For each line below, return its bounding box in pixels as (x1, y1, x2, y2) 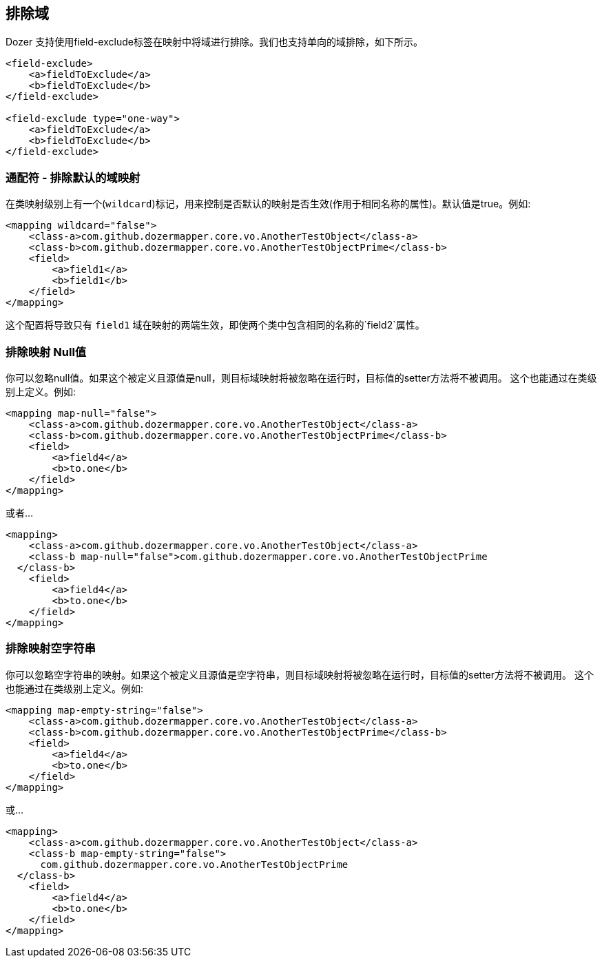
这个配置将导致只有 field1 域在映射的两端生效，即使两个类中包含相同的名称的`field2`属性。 (6, 319, 425, 331)
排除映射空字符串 (6, 641, 96, 656)
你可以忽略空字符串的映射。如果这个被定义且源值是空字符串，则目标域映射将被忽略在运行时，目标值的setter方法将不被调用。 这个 (6, 668, 594, 681)
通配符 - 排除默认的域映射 (6, 170, 141, 185)
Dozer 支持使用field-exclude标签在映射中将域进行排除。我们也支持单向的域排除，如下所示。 (6, 36, 423, 48)
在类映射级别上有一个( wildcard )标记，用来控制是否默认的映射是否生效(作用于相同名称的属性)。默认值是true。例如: (6, 198, 531, 210)
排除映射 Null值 (6, 344, 87, 359)
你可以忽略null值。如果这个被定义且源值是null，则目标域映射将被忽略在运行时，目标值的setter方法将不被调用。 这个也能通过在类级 (6, 371, 597, 384)
